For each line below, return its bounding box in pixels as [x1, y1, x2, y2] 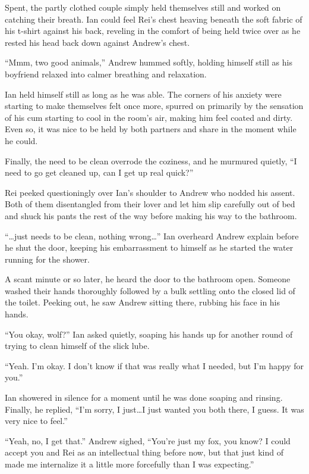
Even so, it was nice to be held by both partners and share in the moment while [5, 123, 297, 135]
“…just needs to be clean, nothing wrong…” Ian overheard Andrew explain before [5, 229, 299, 242]
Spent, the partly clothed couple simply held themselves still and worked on [5, 1, 281, 13]
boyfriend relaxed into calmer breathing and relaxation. [5, 67, 207, 80]
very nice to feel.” [5, 414, 68, 427]
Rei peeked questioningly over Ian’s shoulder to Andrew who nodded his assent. [5, 186, 295, 198]
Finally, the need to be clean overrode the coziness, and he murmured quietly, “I [5, 154, 297, 167]
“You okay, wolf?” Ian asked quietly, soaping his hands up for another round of [5, 328, 293, 340]
